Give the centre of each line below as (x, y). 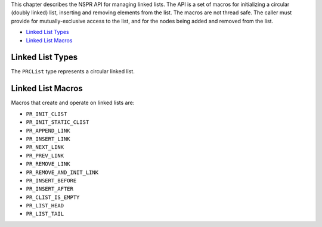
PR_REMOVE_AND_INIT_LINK (62, 172)
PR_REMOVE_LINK (48, 164)
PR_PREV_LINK (45, 156)
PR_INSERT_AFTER (50, 189)
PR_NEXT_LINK (45, 147)
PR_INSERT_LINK (48, 139)
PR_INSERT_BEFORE (51, 181)
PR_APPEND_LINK (48, 130)
